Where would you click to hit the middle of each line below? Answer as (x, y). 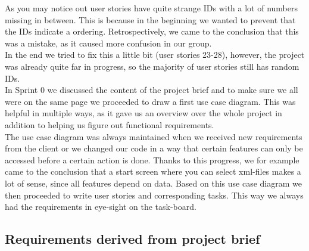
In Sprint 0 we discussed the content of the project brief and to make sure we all (152, 90)
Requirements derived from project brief (132, 239)
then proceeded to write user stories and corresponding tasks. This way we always (154, 195)
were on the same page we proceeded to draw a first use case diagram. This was (150, 101)
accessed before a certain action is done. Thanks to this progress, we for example (152, 159)
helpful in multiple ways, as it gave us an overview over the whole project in (143, 113)
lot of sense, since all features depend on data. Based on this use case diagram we (153, 183)
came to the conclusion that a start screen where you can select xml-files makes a (153, 171)
